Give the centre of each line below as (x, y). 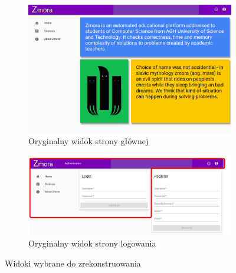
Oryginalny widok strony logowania (92, 243)
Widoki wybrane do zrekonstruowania (73, 263)
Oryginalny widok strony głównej (88, 141)
